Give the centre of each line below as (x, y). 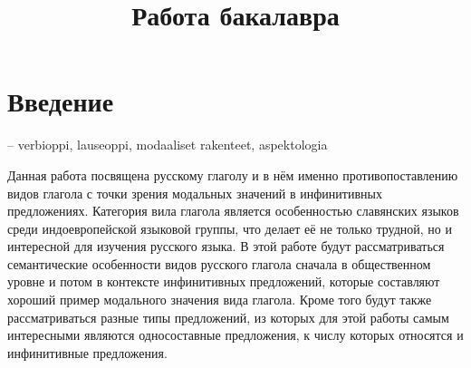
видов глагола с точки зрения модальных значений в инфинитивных (195, 193)
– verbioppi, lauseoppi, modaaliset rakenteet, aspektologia (168, 145)
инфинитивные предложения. (87, 352)
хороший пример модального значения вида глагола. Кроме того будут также (220, 300)
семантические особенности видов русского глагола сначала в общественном (219, 263)
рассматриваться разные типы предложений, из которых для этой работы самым (228, 317)
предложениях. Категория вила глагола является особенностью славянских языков (233, 211)
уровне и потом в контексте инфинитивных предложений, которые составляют (224, 281)
